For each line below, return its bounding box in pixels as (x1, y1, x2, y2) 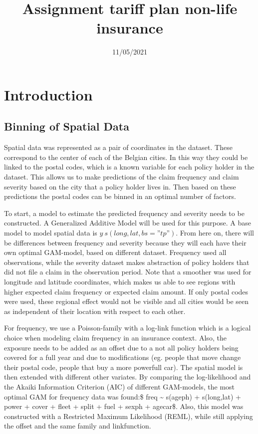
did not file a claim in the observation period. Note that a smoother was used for (4, 266, 252, 277)
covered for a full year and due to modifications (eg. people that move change (4, 352, 241, 362)
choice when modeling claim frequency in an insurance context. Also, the (4, 332, 227, 342)
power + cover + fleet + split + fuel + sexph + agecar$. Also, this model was (4, 401, 244, 411)
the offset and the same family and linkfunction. (4, 420, 151, 431)
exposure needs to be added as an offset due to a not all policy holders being (4, 342, 239, 352)
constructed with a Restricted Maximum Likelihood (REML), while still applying (4, 410, 253, 421)
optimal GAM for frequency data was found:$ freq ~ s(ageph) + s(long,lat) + (4, 391, 241, 401)
